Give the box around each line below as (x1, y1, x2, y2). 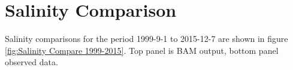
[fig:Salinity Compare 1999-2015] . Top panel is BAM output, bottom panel (5, 44, 279, 56)
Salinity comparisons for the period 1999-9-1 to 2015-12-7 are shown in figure (5, 32, 288, 45)
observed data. (5, 56, 58, 68)
